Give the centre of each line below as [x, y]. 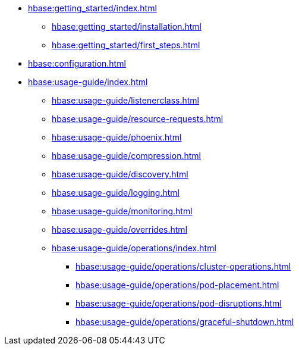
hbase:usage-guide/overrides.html [120, 229]
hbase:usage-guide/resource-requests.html [138, 119]
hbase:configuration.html [77, 63]
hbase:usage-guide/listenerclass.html [126, 100]
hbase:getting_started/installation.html [127, 26]
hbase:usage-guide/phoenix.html [117, 137]
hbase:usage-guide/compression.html [126, 156]
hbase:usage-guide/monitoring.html [122, 211]
